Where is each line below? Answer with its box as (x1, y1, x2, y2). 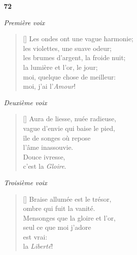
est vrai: (23, 231, 47, 241)
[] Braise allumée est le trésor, (23, 193, 111, 204)
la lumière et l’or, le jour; (23, 62, 98, 72)
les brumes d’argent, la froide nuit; (23, 52, 126, 63)
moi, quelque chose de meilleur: (23, 71, 116, 81)
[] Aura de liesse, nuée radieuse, (23, 113, 116, 124)
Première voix (4, 17, 45, 27)
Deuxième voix (4, 97, 47, 107)
